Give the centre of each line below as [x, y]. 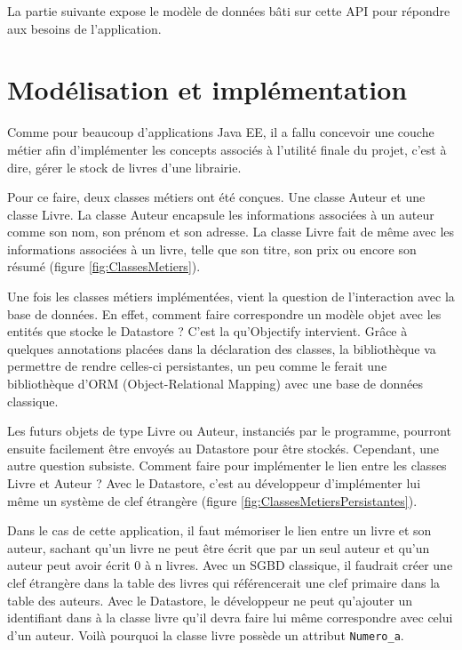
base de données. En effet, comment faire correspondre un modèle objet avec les [224, 313]
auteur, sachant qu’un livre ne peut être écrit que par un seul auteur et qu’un [219, 547]
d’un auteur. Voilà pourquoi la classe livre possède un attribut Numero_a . [206, 634]
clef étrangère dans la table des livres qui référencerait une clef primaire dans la [224, 582]
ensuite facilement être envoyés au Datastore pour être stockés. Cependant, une [223, 448]
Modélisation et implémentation [207, 89]
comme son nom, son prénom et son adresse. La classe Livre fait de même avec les [231, 232]
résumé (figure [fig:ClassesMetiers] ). [104, 266]
